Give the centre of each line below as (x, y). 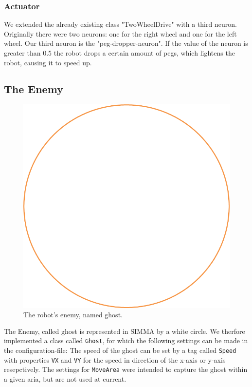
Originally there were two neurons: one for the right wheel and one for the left (120, 33)
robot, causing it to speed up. (48, 62)
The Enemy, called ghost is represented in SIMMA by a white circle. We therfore (125, 331)
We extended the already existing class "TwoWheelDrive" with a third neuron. (120, 24)
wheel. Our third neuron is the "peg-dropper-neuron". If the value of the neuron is (126, 43)
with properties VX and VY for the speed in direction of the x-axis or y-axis (115, 359)
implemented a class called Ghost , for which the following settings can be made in (126, 340)
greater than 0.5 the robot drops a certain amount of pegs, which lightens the (119, 53)
